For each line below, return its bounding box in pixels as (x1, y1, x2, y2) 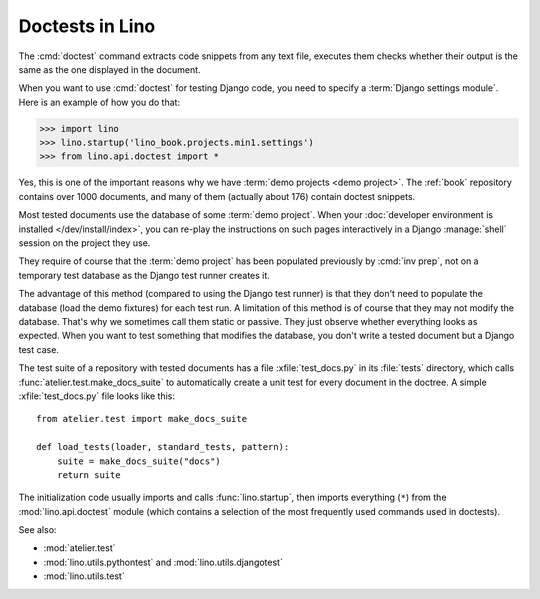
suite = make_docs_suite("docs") (56, 455, 222, 467)
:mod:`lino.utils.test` (43, 570, 125, 582)
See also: (18, 524, 57, 536)
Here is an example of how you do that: (18, 96, 180, 108)
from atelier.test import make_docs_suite (36, 413, 248, 425)
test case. (18, 343, 60, 355)
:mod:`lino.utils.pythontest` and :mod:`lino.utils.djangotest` (43, 556, 284, 568)
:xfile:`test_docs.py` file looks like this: (18, 390, 175, 402)
